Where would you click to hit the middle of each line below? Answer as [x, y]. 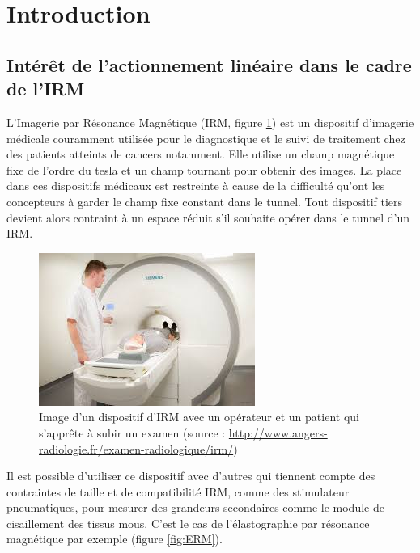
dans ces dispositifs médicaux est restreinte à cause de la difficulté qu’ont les [196, 186]
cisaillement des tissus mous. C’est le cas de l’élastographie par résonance [188, 523]
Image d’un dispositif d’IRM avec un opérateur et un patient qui [199, 417]
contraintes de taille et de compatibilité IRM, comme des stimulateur [178, 491]
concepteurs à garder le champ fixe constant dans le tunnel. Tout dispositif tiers [205, 201]
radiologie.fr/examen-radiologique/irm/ [136, 448]
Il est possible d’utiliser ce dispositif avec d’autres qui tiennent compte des [191, 476]
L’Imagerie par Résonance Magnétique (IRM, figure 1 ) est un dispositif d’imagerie [210, 122]
